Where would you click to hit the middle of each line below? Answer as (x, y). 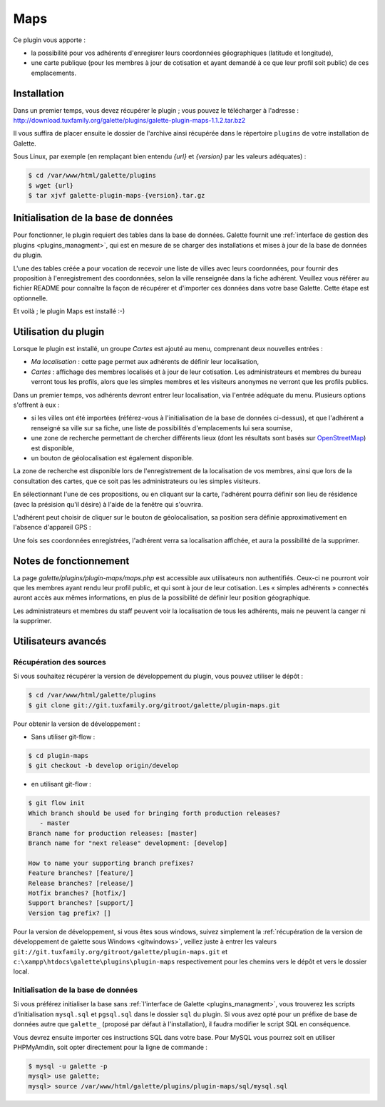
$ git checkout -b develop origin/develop (103, 766)
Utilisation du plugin (59, 332)
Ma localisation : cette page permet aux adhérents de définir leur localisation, (145, 362)
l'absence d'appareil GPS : (52, 527)
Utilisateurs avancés (60, 641)
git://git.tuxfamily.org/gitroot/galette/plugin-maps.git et (120, 951)
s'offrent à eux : (36, 405)
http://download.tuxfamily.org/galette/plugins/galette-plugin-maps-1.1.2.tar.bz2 (129, 121)
